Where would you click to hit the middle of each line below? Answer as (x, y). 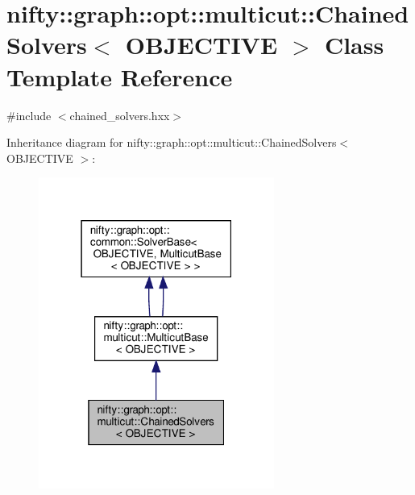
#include (29, 115)
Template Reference (120, 76)
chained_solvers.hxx (120, 115)
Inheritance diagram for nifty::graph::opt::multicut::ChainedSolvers (172, 142)
